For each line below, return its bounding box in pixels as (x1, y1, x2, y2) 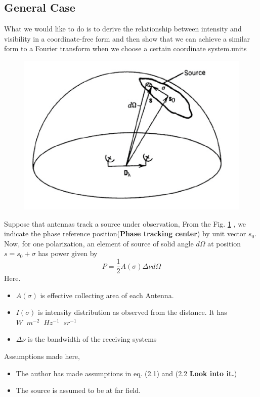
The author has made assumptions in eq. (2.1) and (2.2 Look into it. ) (16, 368, 237, 378)
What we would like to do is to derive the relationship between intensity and (4, 23, 242, 34)
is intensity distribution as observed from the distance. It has (38, 307, 227, 317)
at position (207, 238, 241, 248)
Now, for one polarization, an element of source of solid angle (4, 238, 194, 248)
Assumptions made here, (4, 351, 80, 362)
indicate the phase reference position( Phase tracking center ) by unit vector (4, 228, 246, 239)
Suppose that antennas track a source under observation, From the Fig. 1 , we (4, 218, 246, 229)
